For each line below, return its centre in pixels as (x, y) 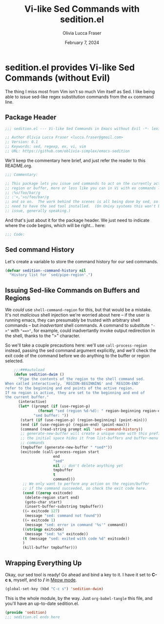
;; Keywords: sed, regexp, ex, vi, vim (46, 147)
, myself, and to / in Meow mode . (44, 580)
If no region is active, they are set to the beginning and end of (75, 393)
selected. (14, 361)
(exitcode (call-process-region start (60, 452)
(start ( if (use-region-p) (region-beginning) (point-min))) (84, 420)
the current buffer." (27, 397)
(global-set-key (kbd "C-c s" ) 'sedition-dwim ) (54, 589)
